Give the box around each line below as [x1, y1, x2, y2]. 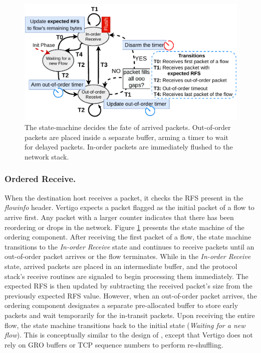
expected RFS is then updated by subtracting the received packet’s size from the [5, 280, 252, 291]
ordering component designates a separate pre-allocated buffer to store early [5, 300, 238, 310]
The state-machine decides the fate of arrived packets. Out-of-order [25, 122, 231, 132]
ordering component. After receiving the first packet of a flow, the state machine [5, 231, 251, 242]
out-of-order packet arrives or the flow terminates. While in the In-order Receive [5, 251, 251, 261]
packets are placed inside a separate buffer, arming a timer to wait [25, 131, 228, 142]
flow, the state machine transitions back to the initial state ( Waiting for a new [5, 319, 245, 330]
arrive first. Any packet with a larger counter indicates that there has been [5, 211, 234, 222]
